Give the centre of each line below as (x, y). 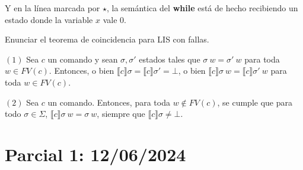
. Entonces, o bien (82, 71)
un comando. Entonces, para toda (109, 102)
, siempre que (121, 114)
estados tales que (170, 59)
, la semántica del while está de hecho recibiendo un (202, 8)
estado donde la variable (49, 19)
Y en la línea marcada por (52, 8)
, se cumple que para (255, 102)
